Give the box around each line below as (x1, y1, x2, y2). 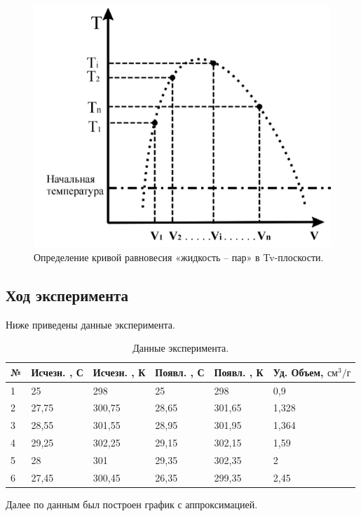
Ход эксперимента (6, 284, 129, 305)
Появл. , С (155, 364, 205, 379)
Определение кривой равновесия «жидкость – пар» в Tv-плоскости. (34, 249, 324, 264)
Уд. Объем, (273, 364, 324, 379)
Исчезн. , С (31, 364, 83, 379)
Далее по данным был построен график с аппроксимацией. (6, 496, 258, 511)
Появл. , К (214, 364, 264, 379)
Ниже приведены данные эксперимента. (6, 317, 175, 331)
